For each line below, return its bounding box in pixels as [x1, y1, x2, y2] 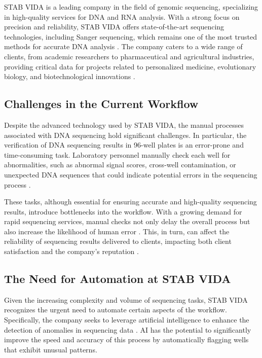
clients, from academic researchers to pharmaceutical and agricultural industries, [4, 51, 254, 61]
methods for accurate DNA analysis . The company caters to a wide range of [4, 41, 243, 52]
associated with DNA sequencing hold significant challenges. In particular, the [4, 129, 247, 140]
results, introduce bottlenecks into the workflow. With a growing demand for [4, 206, 242, 217]
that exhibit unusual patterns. [4, 344, 97, 354]
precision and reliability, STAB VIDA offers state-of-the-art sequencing [4, 21, 224, 32]
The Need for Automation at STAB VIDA [4, 271, 231, 287]
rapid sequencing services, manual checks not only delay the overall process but [4, 216, 250, 227]
